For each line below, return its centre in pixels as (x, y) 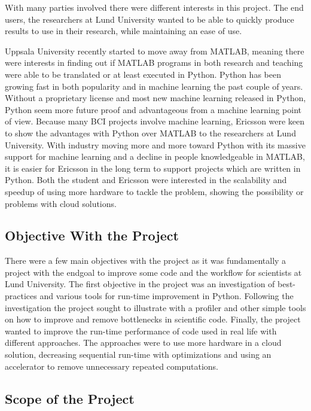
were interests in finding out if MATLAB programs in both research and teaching (154, 63)
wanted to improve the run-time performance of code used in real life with (141, 331)
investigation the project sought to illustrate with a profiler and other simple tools (155, 307)
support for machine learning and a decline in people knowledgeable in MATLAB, (155, 156)
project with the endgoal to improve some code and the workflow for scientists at (153, 272)
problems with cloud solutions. (61, 203)
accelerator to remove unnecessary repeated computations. (112, 366)
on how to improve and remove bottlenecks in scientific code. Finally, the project (153, 319)
